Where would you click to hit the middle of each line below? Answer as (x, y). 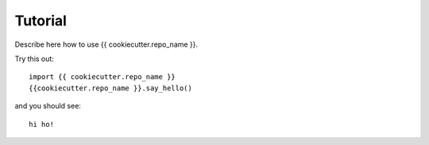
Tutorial (41, 21)
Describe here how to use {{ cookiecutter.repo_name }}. (106, 44)
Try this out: (35, 59)
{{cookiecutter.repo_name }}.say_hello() (110, 88)
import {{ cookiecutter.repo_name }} (102, 77)
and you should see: (48, 106)
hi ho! (42, 124)
